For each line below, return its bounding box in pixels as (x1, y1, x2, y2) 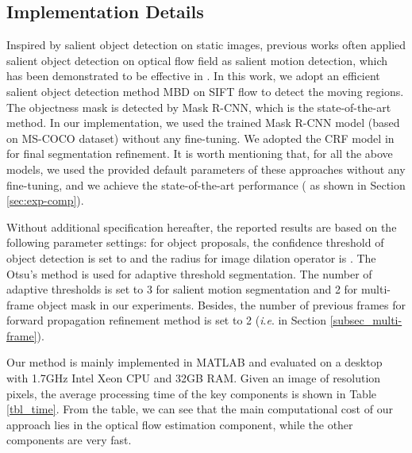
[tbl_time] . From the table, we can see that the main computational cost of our (6, 401, 393, 417)
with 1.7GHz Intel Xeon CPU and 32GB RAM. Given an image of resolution (6, 370, 381, 386)
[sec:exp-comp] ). (6, 192, 84, 209)
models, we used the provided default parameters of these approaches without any (6, 160, 406, 177)
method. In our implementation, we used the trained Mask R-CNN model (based (6, 114, 400, 131)
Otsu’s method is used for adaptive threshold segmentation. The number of (6, 265, 372, 282)
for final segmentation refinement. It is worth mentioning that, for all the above (6, 145, 393, 162)
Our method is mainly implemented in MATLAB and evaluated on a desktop (6, 354, 383, 370)
